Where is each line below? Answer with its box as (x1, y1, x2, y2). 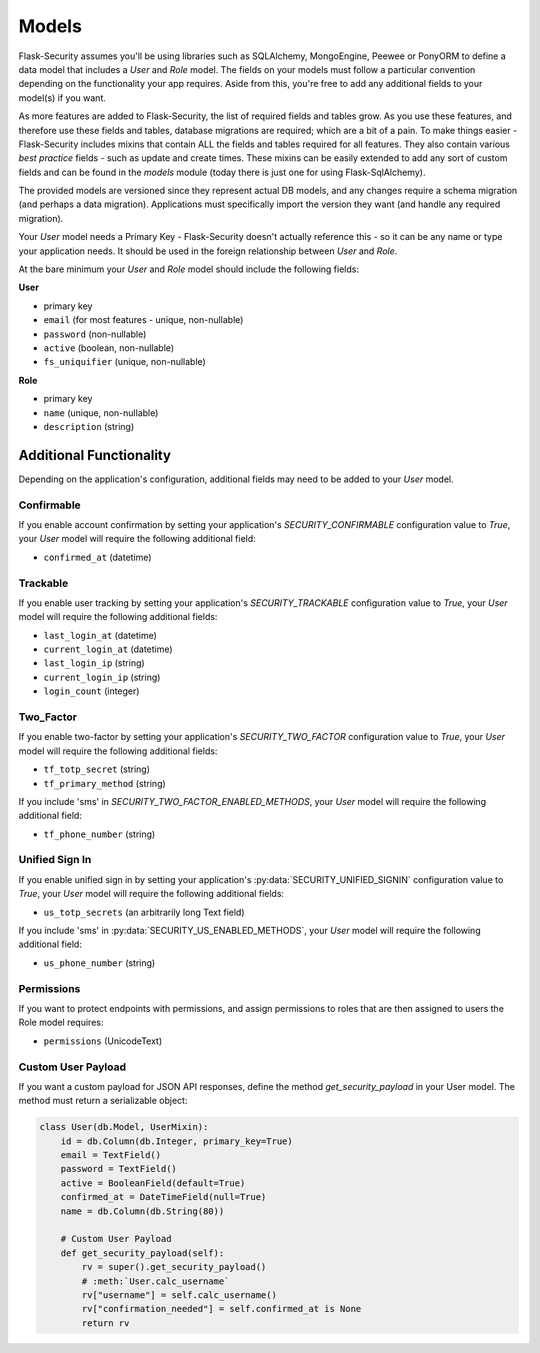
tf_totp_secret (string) (43, 763, 150, 775)
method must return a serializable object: (18, 1095, 188, 1107)
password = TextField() (60, 1163, 177, 1175)
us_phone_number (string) (43, 956, 156, 969)
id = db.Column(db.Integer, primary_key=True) (60, 1135, 294, 1147)
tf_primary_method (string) (43, 777, 167, 789)
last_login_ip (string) (43, 657, 145, 669)
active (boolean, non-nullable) (43, 341, 175, 354)
